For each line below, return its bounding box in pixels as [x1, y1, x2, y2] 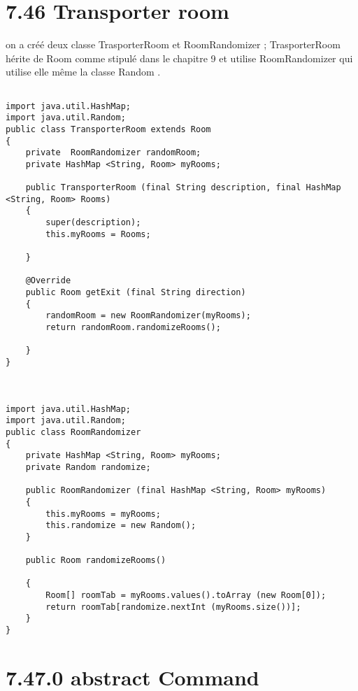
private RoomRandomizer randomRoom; [25, 148, 201, 158]
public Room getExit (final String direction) [25, 287, 246, 298]
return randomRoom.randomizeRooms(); [45, 322, 221, 333]
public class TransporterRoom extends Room [6, 124, 211, 134]
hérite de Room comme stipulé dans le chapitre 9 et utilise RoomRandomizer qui [6, 50, 353, 65]
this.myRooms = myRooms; [45, 508, 161, 519]
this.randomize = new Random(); [45, 520, 196, 531]
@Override [25, 276, 71, 286]
